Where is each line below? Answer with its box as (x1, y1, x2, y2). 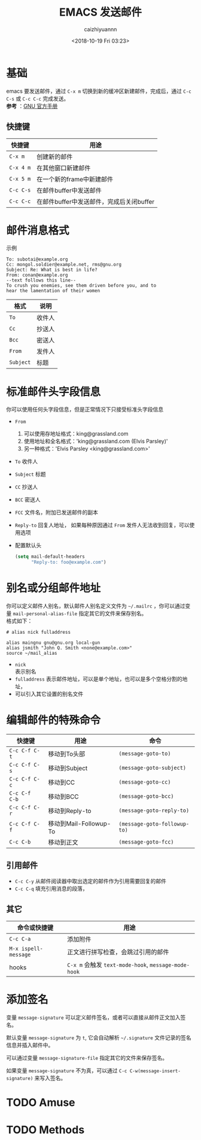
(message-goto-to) (118, 750, 171, 757)
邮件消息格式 (6, 223, 70, 237)
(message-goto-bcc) (118, 793, 175, 800)
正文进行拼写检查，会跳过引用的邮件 (67, 948, 169, 956)
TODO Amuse (6, 1096, 76, 1109)
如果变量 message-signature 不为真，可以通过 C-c (6, 1067, 127, 1074)
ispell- (21, 945, 44, 952)
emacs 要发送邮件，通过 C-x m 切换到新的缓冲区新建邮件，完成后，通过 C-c (6, 87, 191, 95)
